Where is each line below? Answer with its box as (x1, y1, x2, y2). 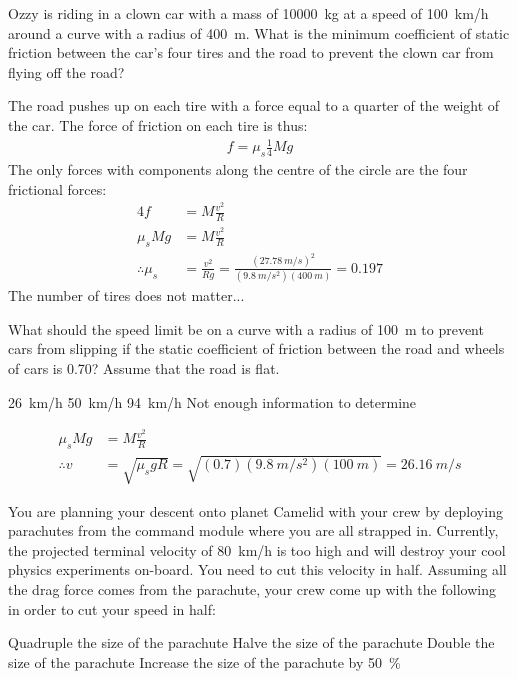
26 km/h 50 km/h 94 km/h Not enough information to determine (8, 391, 417, 412)
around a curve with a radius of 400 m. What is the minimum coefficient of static (8, 22, 510, 43)
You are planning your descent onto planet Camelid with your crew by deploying (8, 500, 503, 521)
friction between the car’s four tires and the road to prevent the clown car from (8, 42, 494, 63)
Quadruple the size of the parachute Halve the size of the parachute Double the (8, 632, 495, 653)
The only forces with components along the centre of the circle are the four (8, 158, 468, 179)
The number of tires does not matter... (8, 285, 245, 306)
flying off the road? (8, 61, 125, 82)
